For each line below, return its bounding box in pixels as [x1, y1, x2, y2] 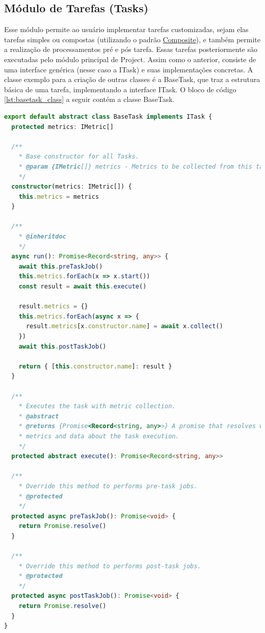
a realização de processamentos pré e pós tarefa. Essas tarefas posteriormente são [4, 44, 257, 55]
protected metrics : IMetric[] [11, 123, 114, 130]
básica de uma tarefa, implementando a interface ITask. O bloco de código [4, 84, 236, 94]
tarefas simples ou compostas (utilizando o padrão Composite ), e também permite [4, 34, 261, 44]
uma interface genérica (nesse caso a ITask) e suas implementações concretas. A [4, 64, 253, 74]
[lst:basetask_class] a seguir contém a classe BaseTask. [4, 94, 175, 104]
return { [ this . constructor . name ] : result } [18, 362, 172, 370]
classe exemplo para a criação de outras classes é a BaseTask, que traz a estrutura [4, 74, 260, 85]
